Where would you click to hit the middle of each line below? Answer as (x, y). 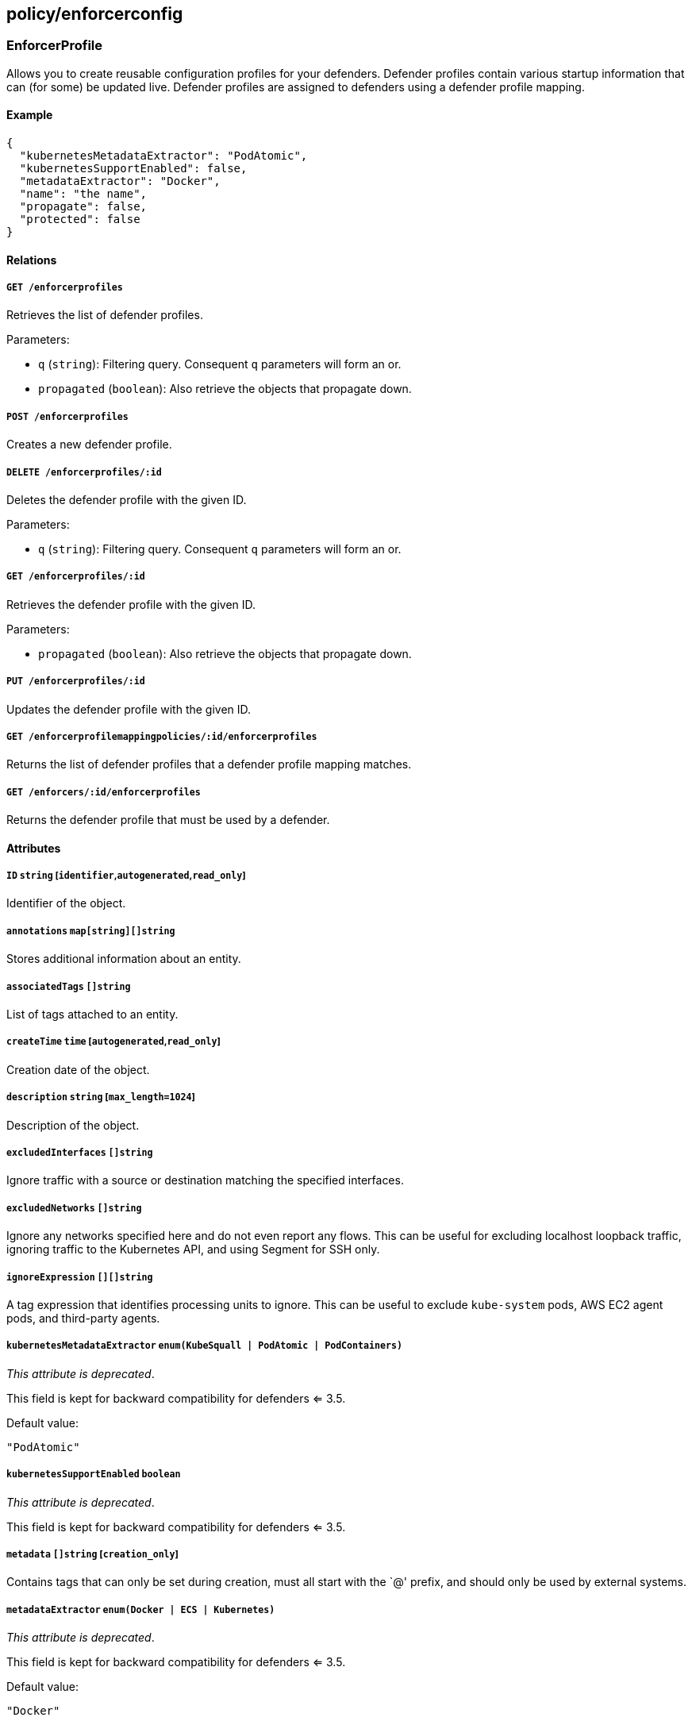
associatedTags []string (69, 986)
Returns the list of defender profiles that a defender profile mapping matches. (209, 764)
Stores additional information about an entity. (124, 959)
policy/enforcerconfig (95, 14)
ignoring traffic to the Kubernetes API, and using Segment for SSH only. (193, 1249)
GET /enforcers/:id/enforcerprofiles (104, 792)
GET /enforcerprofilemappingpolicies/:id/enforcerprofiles (162, 736)
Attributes (34, 848)
